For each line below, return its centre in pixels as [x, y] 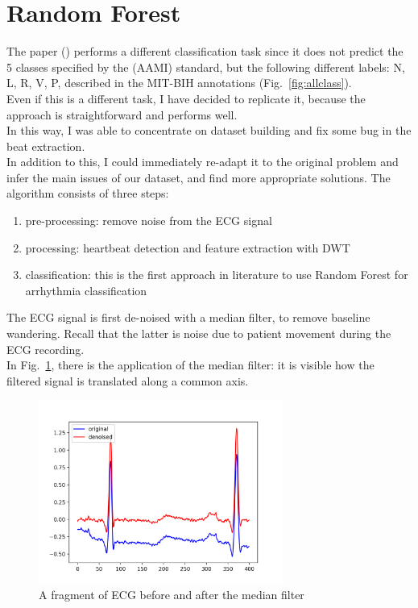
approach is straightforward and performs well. [122, 114]
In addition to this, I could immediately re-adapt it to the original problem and [203, 162]
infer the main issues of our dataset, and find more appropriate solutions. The [199, 177]
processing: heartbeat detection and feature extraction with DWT [188, 247]
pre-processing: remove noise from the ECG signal [149, 221]
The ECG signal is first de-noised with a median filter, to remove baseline [188, 317]
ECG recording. [46, 349]
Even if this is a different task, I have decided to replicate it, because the [186, 98]
